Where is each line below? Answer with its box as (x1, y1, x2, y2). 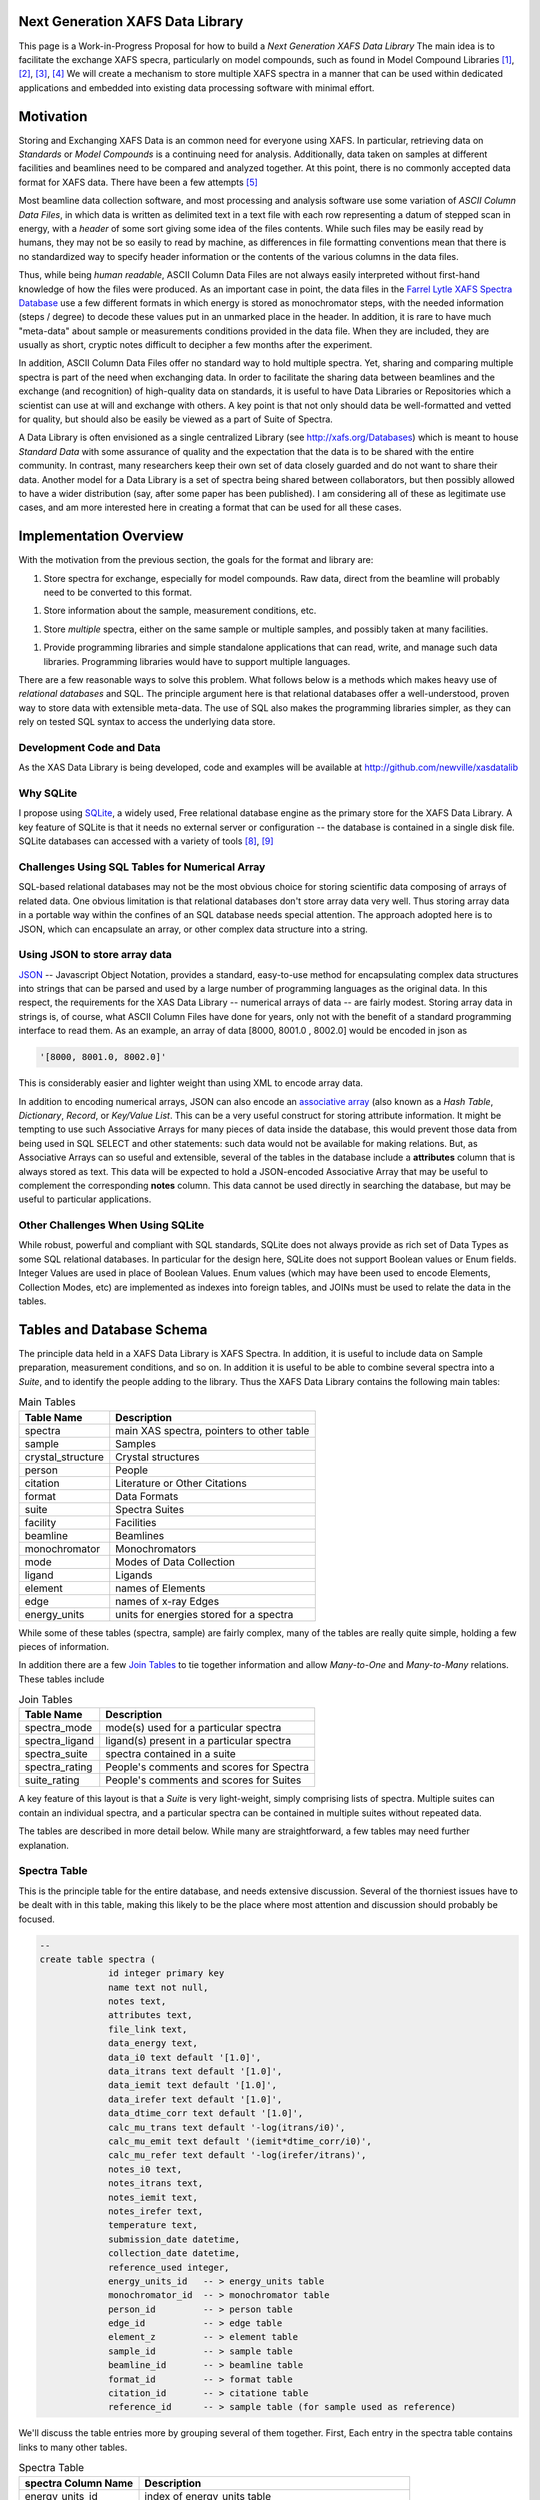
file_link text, (108, 2023, 188, 2035)
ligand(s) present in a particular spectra (105, 1734, 292, 1748)
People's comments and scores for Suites (105, 1773, 302, 1787)
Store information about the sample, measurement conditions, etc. (43, 605, 317, 617)
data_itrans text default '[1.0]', (108, 2066, 283, 2077)
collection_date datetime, (108, 2248, 240, 2259)
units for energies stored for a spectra (115, 1607, 294, 1621)
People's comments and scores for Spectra (105, 1760, 310, 1774)
